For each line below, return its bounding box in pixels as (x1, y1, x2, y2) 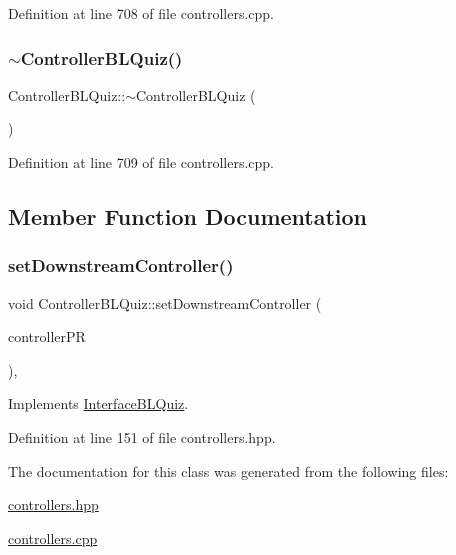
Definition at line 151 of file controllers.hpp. (8, 426, 276, 447)
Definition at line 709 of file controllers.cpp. (8, 152, 274, 172)
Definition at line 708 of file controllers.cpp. (8, 3, 274, 23)
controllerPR (8, 326, 86, 347)
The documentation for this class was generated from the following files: (8, 460, 449, 481)
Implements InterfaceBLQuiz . (8, 393, 189, 414)
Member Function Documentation (8, 200, 368, 231)
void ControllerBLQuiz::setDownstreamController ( (8, 292, 322, 313)
